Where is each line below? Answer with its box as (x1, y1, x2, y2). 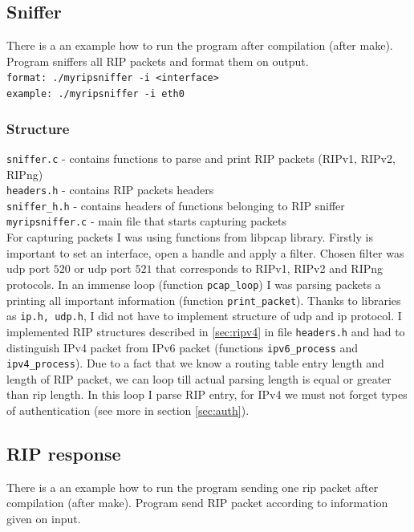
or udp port (74, 260, 132, 277)
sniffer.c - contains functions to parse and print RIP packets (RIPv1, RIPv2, (6, 149, 396, 166)
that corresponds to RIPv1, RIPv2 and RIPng (156, 260, 384, 277)
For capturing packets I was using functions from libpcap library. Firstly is (6, 229, 373, 246)
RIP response (6, 441, 121, 466)
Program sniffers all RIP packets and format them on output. (6, 52, 309, 69)
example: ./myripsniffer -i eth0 (6, 88, 185, 100)
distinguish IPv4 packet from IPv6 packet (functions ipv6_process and (6, 339, 359, 355)
